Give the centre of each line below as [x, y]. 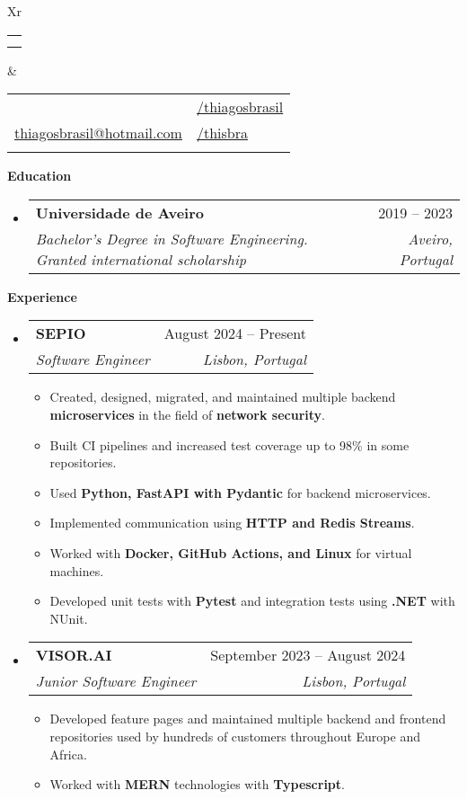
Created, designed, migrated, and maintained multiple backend [223, 397]
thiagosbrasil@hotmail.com [98, 133]
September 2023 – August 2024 [308, 655]
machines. [77, 570]
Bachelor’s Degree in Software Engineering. [172, 238]
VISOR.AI [74, 655]
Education [40, 176]
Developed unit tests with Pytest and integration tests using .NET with [252, 601]
